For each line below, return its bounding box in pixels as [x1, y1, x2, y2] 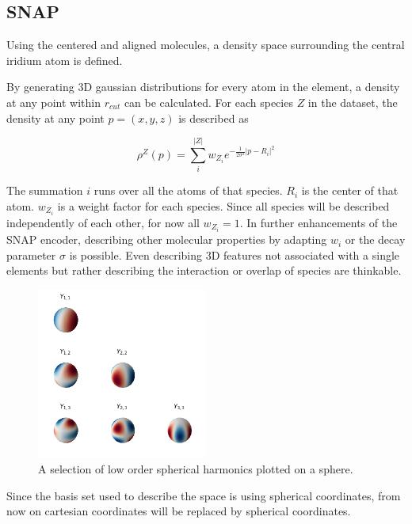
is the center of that [301, 182, 399, 199]
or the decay [345, 231, 406, 248]
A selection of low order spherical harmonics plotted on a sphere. [38, 461, 353, 477]
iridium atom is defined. [6, 51, 123, 68]
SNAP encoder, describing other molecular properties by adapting [6, 231, 327, 248]
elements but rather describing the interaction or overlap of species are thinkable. [6, 262, 402, 279]
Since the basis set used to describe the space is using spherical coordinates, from [6, 487, 401, 503]
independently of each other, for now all [6, 214, 200, 230]
